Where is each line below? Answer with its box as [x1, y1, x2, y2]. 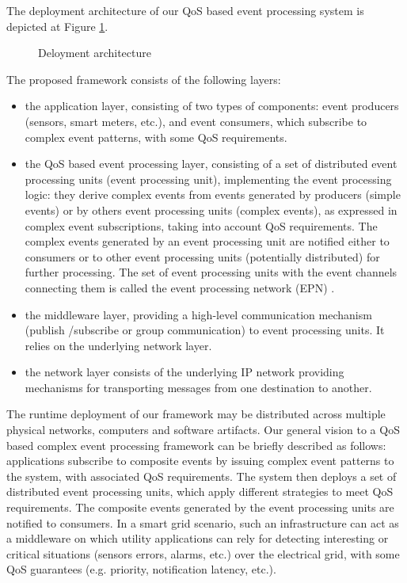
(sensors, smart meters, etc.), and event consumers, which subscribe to [25, 112, 367, 129]
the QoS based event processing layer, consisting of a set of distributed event [25, 155, 397, 172]
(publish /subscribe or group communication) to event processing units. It [25, 322, 385, 338]
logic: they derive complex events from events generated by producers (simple [25, 186, 401, 203]
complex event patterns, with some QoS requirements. [25, 128, 287, 145]
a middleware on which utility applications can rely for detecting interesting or [6, 530, 389, 547]
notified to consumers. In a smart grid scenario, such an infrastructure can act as [6, 514, 399, 531]
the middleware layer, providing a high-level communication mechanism [25, 306, 372, 322]
